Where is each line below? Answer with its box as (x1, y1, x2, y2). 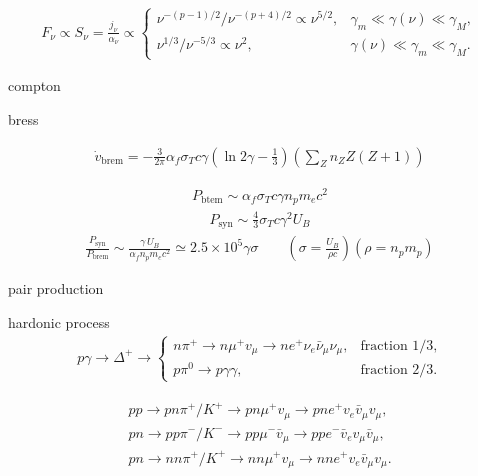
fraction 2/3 (360, 363, 434, 378)
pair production (8, 278, 104, 299)
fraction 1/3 (360, 338, 434, 353)
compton (8, 75, 61, 96)
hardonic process (8, 311, 110, 332)
